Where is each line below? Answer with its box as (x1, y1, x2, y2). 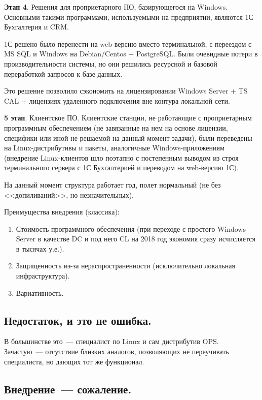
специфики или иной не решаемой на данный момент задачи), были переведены (4, 132, 252, 143)
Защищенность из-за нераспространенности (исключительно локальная (16, 260, 235, 271)
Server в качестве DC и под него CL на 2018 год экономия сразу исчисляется (16, 233, 255, 244)
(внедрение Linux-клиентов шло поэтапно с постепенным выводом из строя (4, 152, 239, 163)
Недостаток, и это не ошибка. (4, 312, 152, 328)
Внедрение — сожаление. (4, 381, 132, 396)
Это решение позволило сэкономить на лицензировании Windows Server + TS (4, 85, 248, 96)
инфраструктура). (16, 270, 70, 281)
